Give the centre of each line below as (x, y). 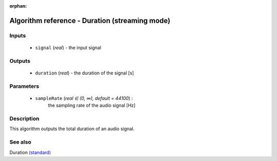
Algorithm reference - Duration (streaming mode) (90, 21)
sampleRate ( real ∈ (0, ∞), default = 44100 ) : (84, 98)
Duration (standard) (30, 152)
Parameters (24, 86)
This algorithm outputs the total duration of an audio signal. (72, 129)
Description (24, 119)
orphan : (18, 6)
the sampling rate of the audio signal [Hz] (92, 106)
